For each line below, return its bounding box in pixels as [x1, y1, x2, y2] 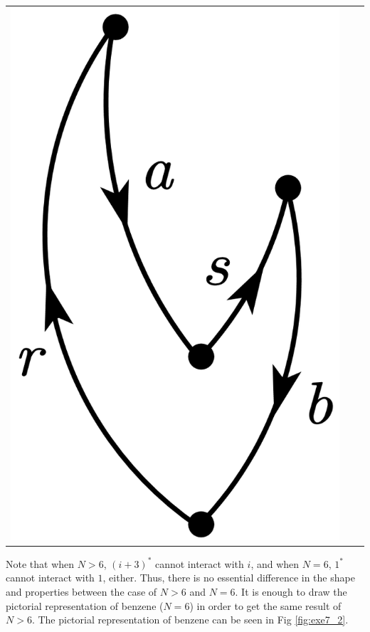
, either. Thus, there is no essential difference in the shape [102, 570, 355, 585]
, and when [250, 556, 300, 571]
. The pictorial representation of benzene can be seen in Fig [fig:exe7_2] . [31, 612, 349, 627]
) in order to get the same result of [189, 598, 342, 613]
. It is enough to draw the [235, 584, 347, 599]
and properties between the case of [6, 584, 157, 599]
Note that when [6, 556, 75, 571]
